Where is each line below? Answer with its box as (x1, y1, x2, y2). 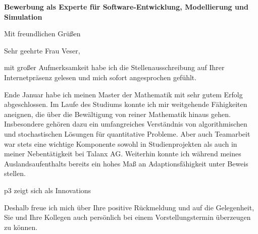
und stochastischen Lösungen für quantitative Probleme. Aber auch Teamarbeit (4, 128, 250, 139)
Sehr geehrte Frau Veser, (4, 45, 80, 55)
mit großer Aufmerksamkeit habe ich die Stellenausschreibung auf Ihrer (4, 62, 225, 73)
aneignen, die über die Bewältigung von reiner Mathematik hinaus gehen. (4, 108, 231, 119)
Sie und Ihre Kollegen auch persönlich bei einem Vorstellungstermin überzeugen (4, 212, 251, 222)
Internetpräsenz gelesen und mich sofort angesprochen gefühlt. (4, 72, 197, 82)
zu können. (4, 221, 38, 232)
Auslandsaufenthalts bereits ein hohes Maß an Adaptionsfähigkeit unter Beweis (4, 158, 248, 168)
